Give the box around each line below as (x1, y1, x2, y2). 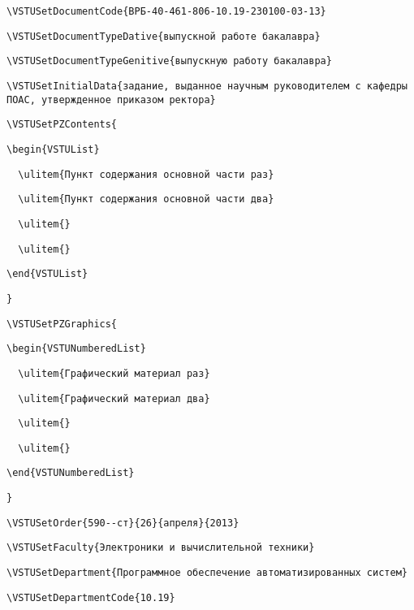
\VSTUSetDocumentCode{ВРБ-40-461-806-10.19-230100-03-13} (6, 6, 326, 17)
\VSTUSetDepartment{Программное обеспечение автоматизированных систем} (6, 567, 408, 579)
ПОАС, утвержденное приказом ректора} (6, 93, 216, 106)
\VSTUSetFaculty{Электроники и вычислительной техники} (6, 542, 315, 554)
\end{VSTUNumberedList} (6, 467, 135, 479)
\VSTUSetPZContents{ (6, 119, 118, 131)
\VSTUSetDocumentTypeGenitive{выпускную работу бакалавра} (6, 55, 332, 67)
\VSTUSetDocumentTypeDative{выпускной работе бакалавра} (6, 30, 321, 42)
